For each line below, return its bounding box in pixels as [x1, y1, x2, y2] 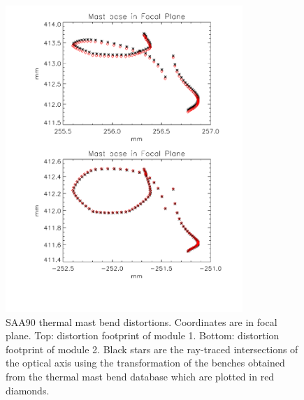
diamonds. [6, 383, 50, 397]
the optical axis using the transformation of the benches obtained [6, 355, 285, 370]
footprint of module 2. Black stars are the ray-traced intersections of [6, 341, 298, 356]
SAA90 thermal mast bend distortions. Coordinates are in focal [6, 314, 277, 329]
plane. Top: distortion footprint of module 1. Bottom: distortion [6, 328, 280, 343]
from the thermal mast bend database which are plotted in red [6, 369, 275, 384]
